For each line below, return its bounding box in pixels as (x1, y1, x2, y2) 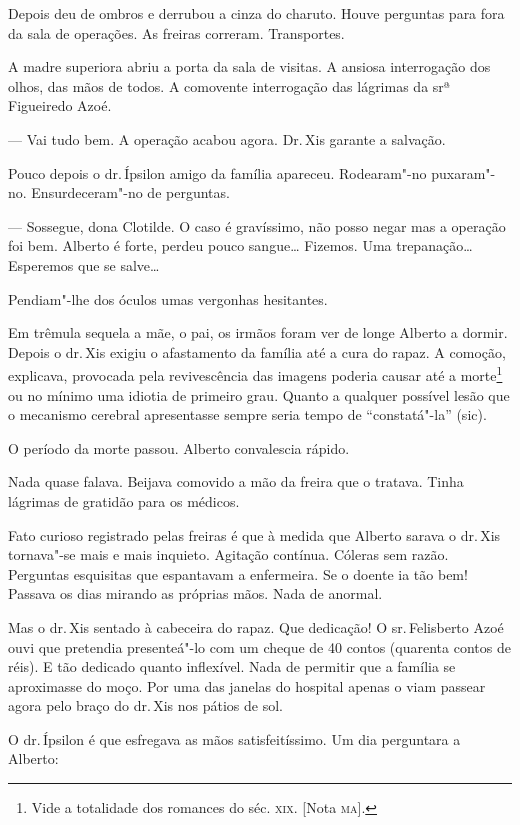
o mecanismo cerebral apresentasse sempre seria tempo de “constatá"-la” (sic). (8, 404, 487, 425)
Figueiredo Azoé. (8, 95, 112, 116)
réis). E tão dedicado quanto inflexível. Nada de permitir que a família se (8, 656, 456, 677)
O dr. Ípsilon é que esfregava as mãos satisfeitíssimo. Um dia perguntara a (8, 728, 461, 749)
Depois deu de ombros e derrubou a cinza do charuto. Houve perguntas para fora (8, 3, 505, 23)
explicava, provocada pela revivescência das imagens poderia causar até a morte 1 (8, 362, 503, 385)
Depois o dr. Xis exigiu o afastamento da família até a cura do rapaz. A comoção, (8, 341, 506, 362)
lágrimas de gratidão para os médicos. (8, 490, 240, 511)
